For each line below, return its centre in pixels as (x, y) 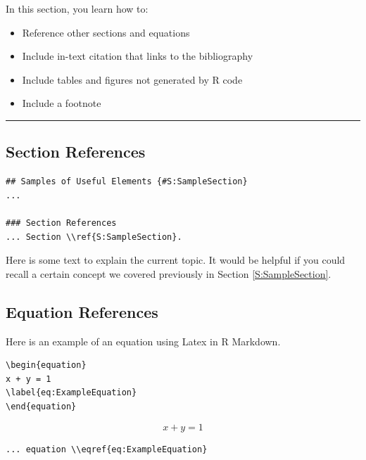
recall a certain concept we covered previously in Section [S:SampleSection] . (169, 273)
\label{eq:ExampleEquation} (71, 393)
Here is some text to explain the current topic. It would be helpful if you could (176, 260)
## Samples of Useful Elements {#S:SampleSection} (127, 182)
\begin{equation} (46, 365)
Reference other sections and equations (106, 32)
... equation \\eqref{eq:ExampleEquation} (107, 449)
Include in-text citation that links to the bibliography (138, 56)
